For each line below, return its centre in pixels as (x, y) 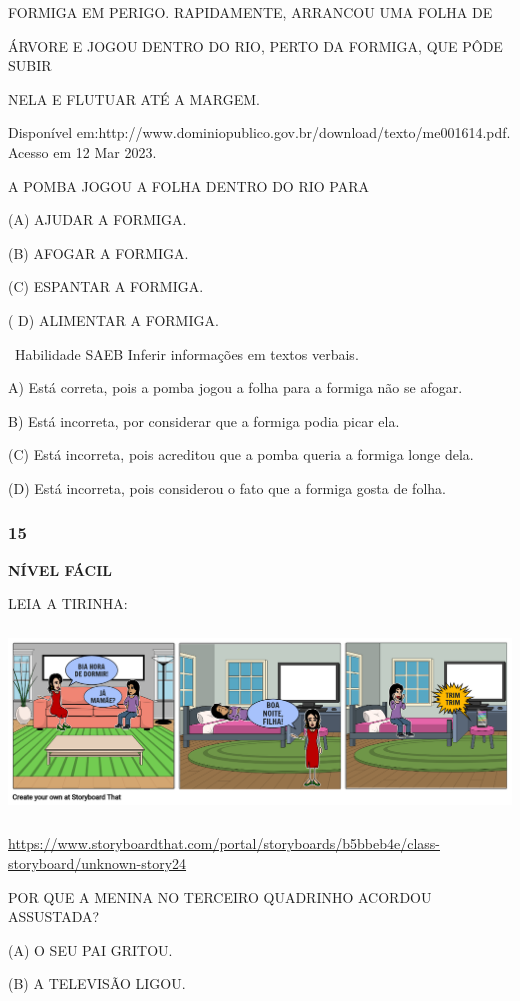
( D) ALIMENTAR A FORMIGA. (113, 319)
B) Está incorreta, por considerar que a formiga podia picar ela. (204, 420)
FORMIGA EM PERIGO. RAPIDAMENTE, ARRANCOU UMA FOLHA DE (250, 12)
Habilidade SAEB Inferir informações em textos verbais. (186, 353)
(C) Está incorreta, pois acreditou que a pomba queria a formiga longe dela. (241, 454)
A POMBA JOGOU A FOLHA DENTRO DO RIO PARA (188, 185)
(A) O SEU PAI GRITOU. (90, 949)
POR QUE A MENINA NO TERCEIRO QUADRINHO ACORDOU (220, 896)
